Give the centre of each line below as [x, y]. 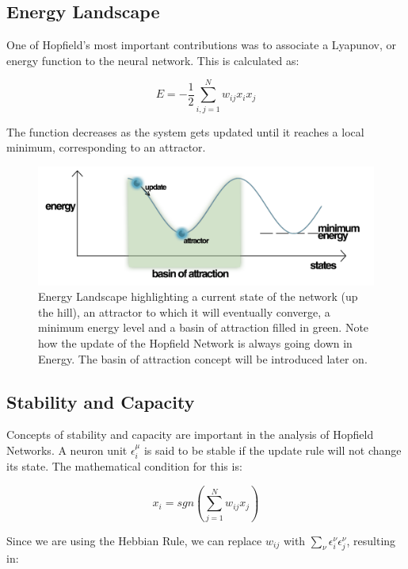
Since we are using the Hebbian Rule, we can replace [134, 540]
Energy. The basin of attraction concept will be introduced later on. [203, 358]
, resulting [371, 540]
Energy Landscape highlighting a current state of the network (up [198, 296]
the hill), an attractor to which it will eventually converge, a [184, 311]
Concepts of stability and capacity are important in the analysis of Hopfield [190, 434]
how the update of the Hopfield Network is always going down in [195, 342]
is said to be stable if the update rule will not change [273, 450]
